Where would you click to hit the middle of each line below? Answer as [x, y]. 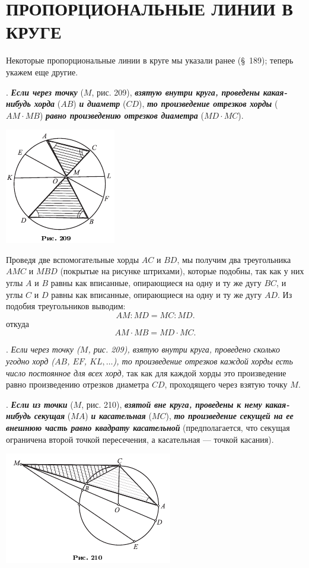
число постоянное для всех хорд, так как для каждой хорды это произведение [146, 372]
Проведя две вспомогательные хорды [73, 259]
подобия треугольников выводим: [66, 306]
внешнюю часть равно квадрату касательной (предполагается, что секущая [148, 427]
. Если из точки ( [40, 404]
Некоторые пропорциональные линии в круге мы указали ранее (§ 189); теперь [150, 60]
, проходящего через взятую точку [226, 384]
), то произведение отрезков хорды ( [208, 104]
